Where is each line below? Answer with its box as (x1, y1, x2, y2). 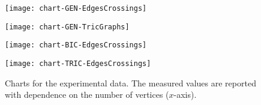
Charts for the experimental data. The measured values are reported (5, 76, 256, 89)
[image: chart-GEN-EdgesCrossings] (5, 4, 147, 13)
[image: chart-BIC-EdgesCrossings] (5, 41, 147, 50)
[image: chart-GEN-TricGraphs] (5, 22, 130, 31)
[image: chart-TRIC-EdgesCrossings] (5, 59, 151, 68)
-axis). (173, 88, 197, 101)
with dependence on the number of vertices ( (5, 88, 169, 101)
